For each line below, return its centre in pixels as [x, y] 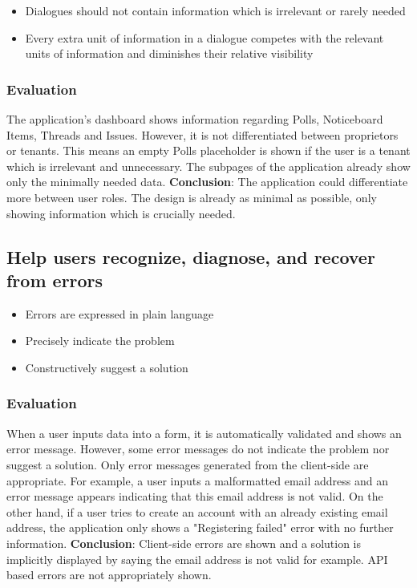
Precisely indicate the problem [100, 341]
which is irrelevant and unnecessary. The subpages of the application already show [208, 166]
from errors [55, 280]
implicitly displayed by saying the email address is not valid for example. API [197, 559]
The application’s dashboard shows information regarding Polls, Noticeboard [195, 119]
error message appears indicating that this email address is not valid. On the [195, 496]
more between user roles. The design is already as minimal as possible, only [192, 197]
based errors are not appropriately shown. [109, 575]
